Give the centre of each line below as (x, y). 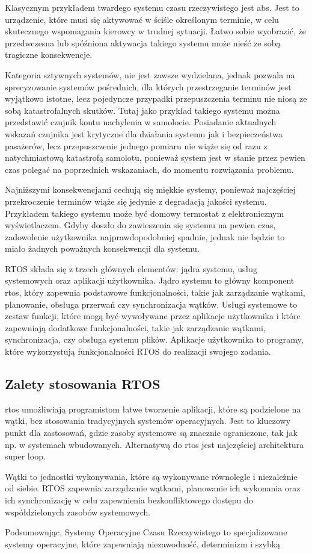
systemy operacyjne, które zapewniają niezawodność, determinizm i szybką (143, 543)
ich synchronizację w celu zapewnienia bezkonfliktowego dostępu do (129, 500)
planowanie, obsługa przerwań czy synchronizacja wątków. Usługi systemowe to (151, 304)
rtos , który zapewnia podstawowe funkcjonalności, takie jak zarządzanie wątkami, (155, 292)
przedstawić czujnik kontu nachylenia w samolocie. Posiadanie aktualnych (141, 122)
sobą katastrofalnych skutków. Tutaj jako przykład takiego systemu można (142, 110)
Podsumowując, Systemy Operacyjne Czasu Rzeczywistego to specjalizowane (146, 532)
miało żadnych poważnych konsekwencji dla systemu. (102, 248)
